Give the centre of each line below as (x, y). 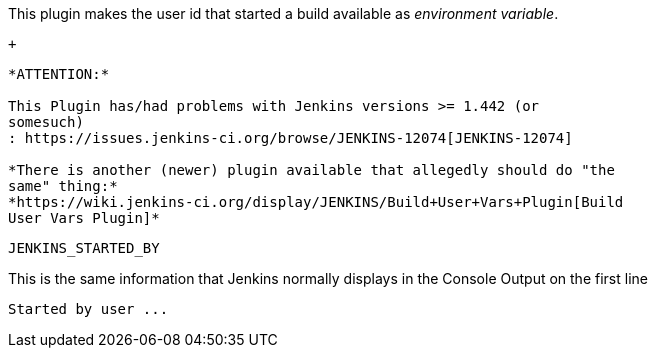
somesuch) (46, 122)
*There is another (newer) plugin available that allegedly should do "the (311, 170)
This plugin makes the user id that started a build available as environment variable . (283, 13)
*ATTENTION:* (59, 74)
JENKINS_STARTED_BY (84, 248)
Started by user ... (88, 309)
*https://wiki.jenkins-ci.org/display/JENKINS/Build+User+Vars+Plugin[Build (316, 202)
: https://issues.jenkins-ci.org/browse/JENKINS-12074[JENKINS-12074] (290, 138)
